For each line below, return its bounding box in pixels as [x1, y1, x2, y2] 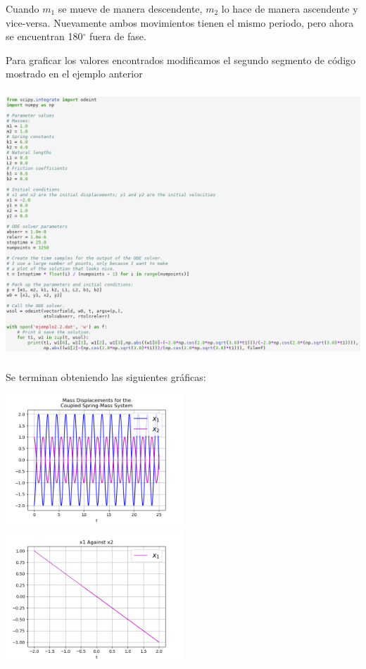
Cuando [6, 1, 39, 15]
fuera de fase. [89, 29, 146, 44]
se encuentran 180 [6, 29, 83, 44]
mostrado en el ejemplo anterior [6, 66, 143, 81]
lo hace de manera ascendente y [221, 1, 358, 15]
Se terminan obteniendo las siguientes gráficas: [6, 369, 206, 384]
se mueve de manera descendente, [58, 1, 203, 15]
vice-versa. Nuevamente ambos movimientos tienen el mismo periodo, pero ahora [6, 15, 354, 30]
